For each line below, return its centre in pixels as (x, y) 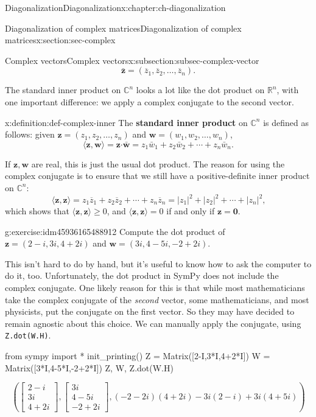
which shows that (37, 211)
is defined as (286, 122)
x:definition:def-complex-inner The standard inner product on (126, 122)
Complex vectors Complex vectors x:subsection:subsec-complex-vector (132, 60)
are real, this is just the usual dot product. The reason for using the (158, 163)
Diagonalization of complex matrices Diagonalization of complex (123, 28)
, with (288, 90)
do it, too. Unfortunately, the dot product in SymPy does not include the (142, 275)
